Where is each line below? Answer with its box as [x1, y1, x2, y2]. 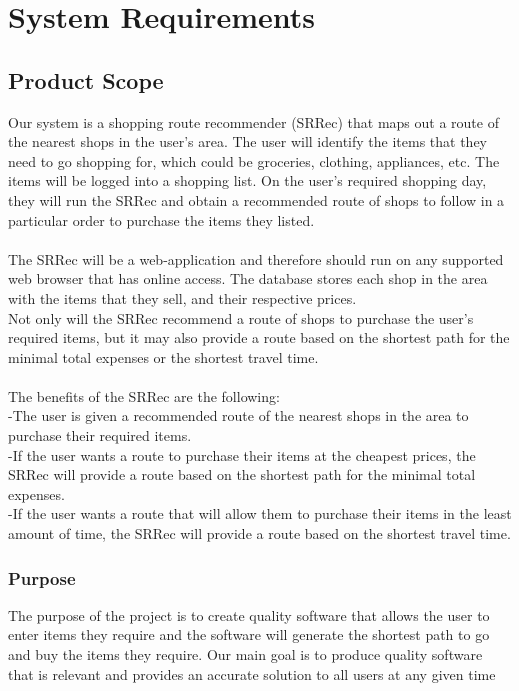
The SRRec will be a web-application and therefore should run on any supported [8, 248, 504, 269]
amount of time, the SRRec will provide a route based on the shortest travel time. [8, 523, 511, 544]
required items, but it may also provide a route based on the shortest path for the [8, 327, 510, 348]
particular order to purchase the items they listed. [8, 209, 315, 230]
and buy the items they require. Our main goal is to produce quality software [8, 644, 483, 665]
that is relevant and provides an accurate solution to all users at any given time [8, 663, 496, 684]
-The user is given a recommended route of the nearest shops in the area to [8, 405, 469, 426]
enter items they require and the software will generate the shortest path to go [8, 624, 490, 645]
